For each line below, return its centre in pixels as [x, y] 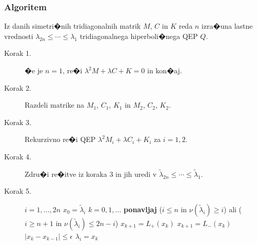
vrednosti [19, 36]
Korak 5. [18, 191]
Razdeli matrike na [55, 105]
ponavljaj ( [143, 209]
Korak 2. [18, 87]
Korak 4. [18, 156]
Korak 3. [18, 122]
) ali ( [233, 209]
